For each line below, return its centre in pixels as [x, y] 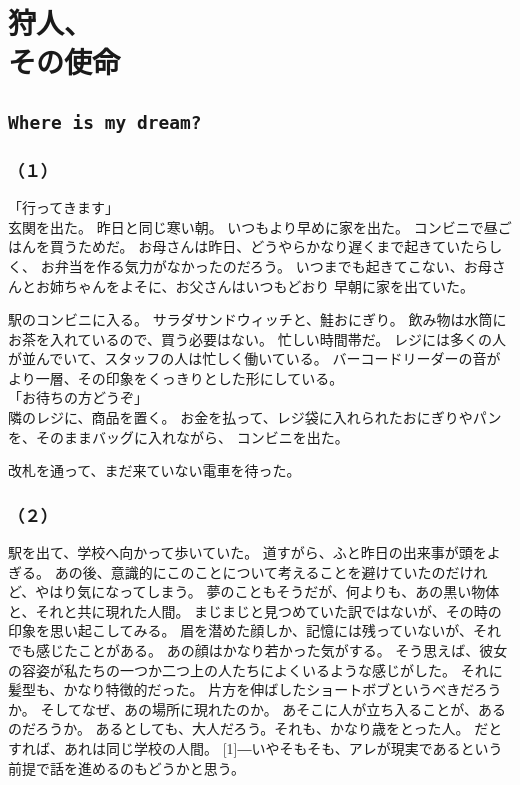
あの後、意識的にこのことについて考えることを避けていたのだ [257, 571]
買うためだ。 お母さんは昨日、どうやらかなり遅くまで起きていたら [269, 246]
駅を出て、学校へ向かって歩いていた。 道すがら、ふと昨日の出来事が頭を [247, 552]
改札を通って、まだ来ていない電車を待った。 [154, 470]
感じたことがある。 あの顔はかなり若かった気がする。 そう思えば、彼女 [271, 650]
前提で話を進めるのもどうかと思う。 [126, 767]
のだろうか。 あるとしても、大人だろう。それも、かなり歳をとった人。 [239, 728]
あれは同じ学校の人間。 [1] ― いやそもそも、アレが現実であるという [283, 748]
